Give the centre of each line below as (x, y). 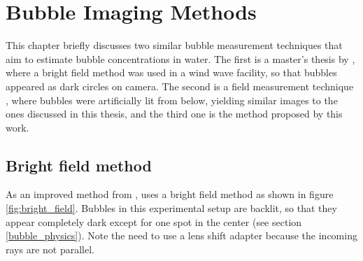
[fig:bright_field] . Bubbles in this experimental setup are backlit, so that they (171, 208)
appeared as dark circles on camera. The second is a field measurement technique (180, 86)
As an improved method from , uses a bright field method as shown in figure (170, 194)
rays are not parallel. (50, 249)
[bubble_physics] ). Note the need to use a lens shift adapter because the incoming (181, 235)
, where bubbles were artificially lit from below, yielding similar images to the (172, 100)
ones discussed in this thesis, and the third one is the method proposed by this (174, 114)
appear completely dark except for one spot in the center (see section (154, 221)
